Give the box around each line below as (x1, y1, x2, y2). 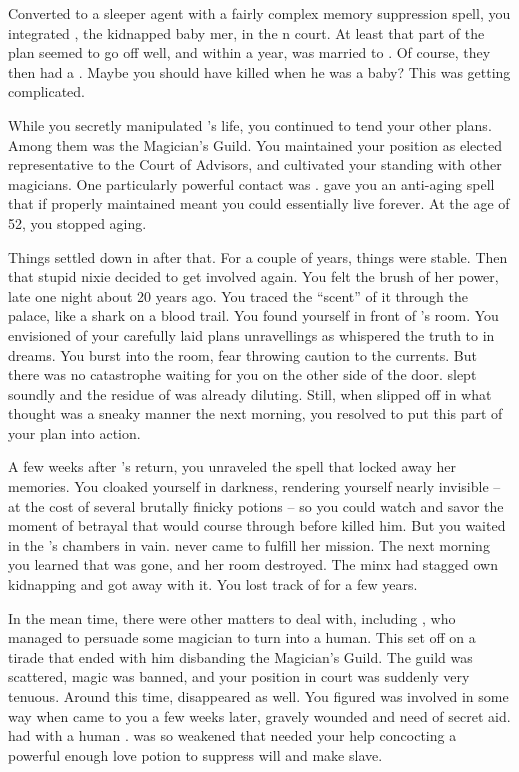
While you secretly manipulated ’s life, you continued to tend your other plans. (8, 114, 492, 135)
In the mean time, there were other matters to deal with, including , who (8, 607, 456, 628)
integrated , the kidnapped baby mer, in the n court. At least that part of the (8, 22, 485, 43)
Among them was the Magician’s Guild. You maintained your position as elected (8, 134, 502, 155)
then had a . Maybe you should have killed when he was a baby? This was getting (8, 61, 511, 82)
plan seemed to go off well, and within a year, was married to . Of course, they (8, 42, 491, 63)
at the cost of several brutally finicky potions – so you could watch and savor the (8, 495, 504, 516)
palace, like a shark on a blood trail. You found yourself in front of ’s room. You (8, 305, 499, 326)
